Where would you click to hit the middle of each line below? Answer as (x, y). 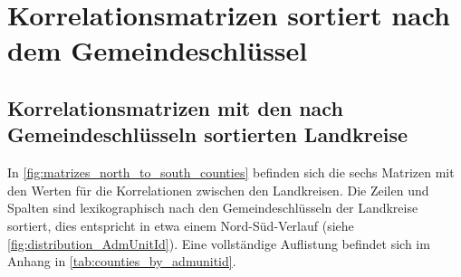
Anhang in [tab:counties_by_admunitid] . (122, 261)
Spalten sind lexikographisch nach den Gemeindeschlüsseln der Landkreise (213, 208)
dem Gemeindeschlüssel (158, 50)
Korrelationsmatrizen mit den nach (175, 107)
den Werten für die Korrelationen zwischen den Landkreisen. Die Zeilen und (218, 190)
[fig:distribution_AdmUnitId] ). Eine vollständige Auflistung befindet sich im (219, 243)
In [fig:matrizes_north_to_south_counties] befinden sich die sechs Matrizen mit (231, 172)
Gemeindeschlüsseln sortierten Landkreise (208, 134)
